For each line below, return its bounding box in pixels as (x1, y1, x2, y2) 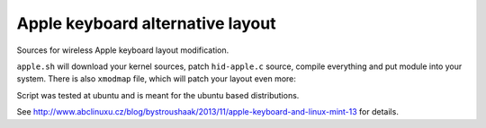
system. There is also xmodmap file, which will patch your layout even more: (16, 73, 297, 84)
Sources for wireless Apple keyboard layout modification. (16, 45, 229, 55)
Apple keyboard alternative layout (16, 13, 276, 33)
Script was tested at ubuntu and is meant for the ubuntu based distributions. (16, 90, 300, 100)
